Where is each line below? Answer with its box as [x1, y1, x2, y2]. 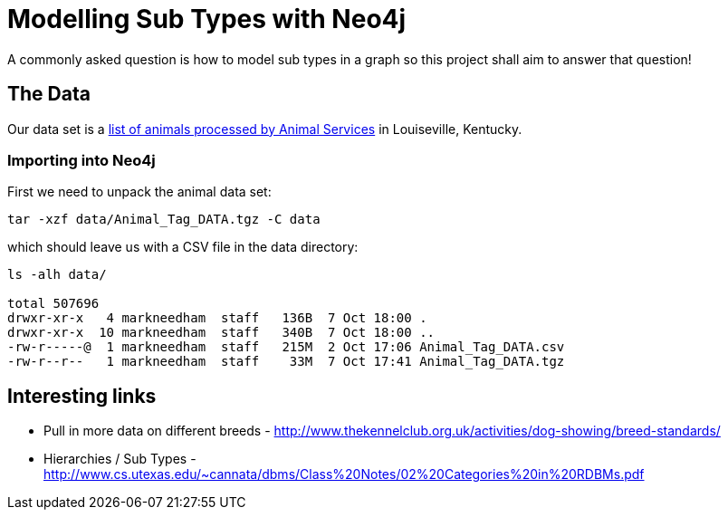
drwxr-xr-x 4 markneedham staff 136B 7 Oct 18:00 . [7, 311, 427, 326]
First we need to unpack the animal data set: [7, 184, 272, 200]
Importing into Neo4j [7, 150, 156, 169]
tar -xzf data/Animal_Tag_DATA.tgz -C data [7, 212, 321, 227]
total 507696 [7, 296, 100, 311]
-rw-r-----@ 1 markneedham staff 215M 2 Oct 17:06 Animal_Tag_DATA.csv [7, 340, 565, 355]
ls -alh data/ [7, 267, 107, 282]
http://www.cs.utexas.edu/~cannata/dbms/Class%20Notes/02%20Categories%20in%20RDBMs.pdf [43, 466, 645, 483]
